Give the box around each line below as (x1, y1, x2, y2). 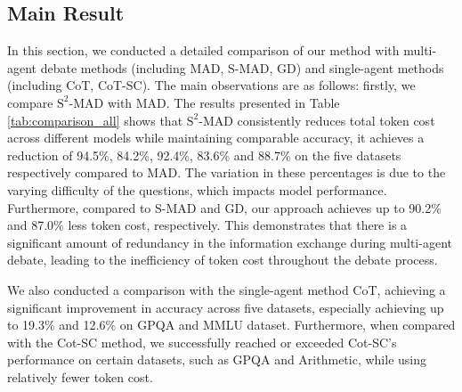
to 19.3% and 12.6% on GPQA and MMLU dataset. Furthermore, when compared (7, 315, 456, 334)
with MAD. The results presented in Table (107, 93, 340, 111)
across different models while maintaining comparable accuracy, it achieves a (7, 128, 425, 147)
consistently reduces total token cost (237, 110, 435, 129)
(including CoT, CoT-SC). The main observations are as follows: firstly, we (7, 76, 416, 94)
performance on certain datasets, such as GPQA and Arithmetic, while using (7, 350, 427, 369)
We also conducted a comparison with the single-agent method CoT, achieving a (7, 280, 446, 298)
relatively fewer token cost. (7, 367, 153, 386)
